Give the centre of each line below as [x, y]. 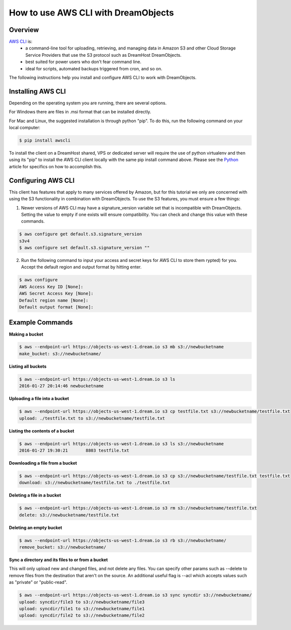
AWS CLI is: [21, 42]
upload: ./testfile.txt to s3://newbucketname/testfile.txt [92, 418]
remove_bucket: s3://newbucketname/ [63, 547]
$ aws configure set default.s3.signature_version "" [84, 248]
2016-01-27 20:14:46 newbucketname [61, 386]
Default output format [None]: [57, 307]
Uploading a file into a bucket [39, 399]
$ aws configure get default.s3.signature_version [81, 234]
